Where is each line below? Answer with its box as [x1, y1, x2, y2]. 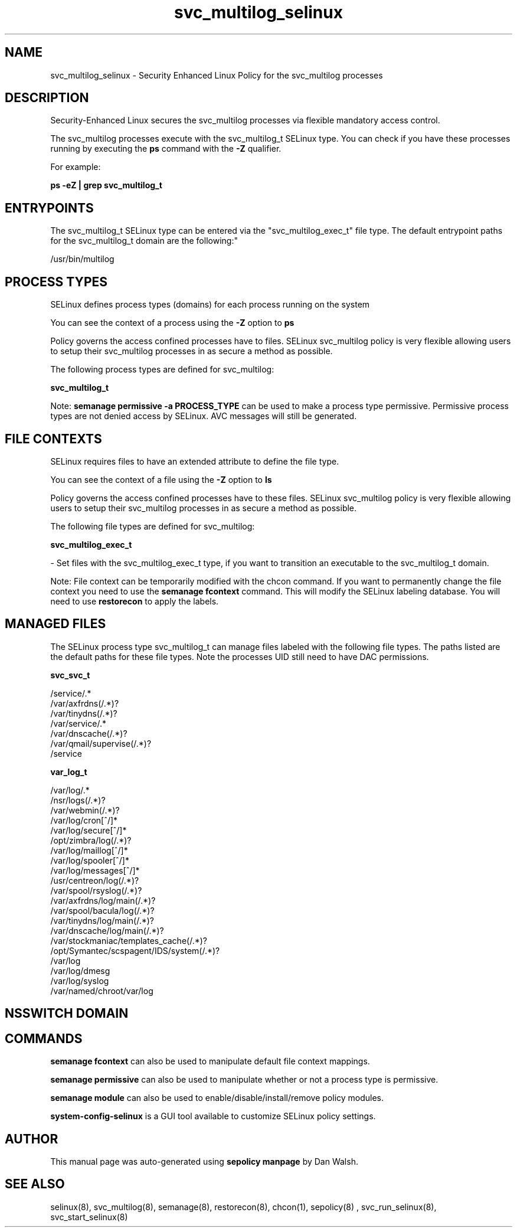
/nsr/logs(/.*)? [50, 795, 106, 805]
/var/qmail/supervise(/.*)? [50, 738, 152, 749]
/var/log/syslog [50, 975, 109, 986]
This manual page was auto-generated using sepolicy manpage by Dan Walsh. [50, 1156, 358, 1166]
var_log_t [50, 766, 87, 777]
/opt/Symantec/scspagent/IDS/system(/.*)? [50, 945, 220, 956]
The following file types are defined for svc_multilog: [50, 521, 255, 531]
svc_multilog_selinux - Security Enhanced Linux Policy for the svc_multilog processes [50, 70, 383, 80]
